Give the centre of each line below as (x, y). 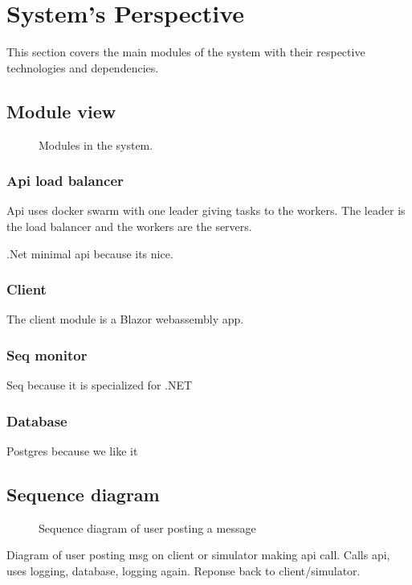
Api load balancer (65, 181)
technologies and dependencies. (83, 67)
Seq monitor (47, 354)
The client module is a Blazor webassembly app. (125, 319)
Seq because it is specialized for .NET (100, 385)
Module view (61, 111)
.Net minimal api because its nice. (90, 253)
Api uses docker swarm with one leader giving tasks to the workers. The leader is (206, 210)
